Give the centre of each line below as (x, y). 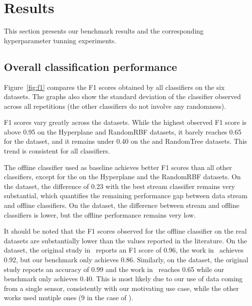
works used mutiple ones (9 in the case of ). (69, 297)
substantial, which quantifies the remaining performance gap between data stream (126, 195)
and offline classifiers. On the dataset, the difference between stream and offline (122, 205)
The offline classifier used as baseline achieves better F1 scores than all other (118, 167)
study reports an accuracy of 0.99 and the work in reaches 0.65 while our (114, 269)
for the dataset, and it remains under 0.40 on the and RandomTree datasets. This (126, 141)
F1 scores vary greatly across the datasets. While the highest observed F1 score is (125, 122)
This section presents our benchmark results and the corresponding (104, 31)
